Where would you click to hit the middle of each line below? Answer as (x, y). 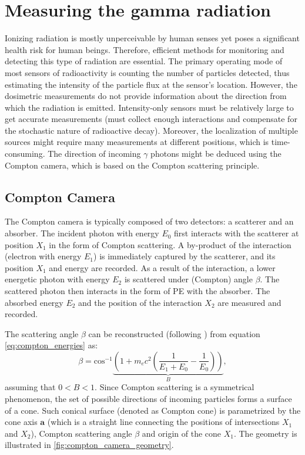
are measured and (249, 302)
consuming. (25, 154)
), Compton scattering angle (81, 433)
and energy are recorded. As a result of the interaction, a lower (162, 267)
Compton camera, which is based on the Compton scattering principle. (132, 165)
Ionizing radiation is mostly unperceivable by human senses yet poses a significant (152, 38)
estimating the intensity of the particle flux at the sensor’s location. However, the (151, 84)
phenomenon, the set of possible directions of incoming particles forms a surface (148, 399)
